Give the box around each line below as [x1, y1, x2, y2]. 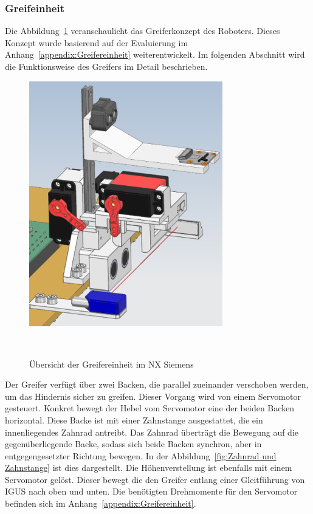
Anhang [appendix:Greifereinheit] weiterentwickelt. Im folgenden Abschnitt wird [5, 48, 305, 61]
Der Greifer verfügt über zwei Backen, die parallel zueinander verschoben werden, [5, 378, 309, 391]
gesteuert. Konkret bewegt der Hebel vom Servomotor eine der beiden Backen [5, 402, 295, 414]
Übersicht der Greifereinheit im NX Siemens [29, 357, 194, 370]
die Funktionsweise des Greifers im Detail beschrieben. [5, 60, 208, 72]
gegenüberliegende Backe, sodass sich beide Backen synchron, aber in [5, 437, 262, 450]
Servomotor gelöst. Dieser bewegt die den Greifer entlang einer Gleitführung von [5, 473, 305, 485]
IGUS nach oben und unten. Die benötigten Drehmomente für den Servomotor [5, 485, 298, 498]
